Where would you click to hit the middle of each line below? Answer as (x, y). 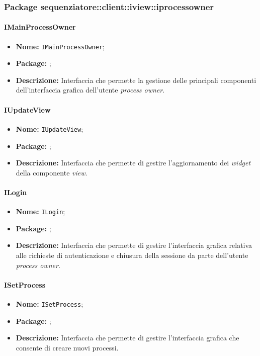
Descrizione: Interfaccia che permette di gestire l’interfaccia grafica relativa (134, 245)
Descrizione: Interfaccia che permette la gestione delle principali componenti (136, 80)
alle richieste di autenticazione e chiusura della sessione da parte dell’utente (132, 255)
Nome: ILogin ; (40, 211)
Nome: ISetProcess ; (50, 303)
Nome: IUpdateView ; (50, 128)
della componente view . (52, 172)
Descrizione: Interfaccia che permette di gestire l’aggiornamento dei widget (133, 163)
